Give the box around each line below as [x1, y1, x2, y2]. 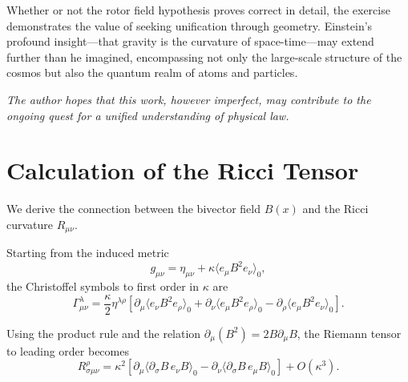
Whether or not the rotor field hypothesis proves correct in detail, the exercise [6, 2, 390, 18]
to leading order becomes [6, 342, 129, 359]
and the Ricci [302, 200, 369, 217]
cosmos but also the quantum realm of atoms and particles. [6, 64, 298, 81]
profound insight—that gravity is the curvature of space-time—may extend [6, 33, 374, 50]
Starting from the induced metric [6, 244, 169, 261]
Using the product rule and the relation [6, 324, 201, 341]
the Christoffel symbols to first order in [6, 278, 200, 295]
